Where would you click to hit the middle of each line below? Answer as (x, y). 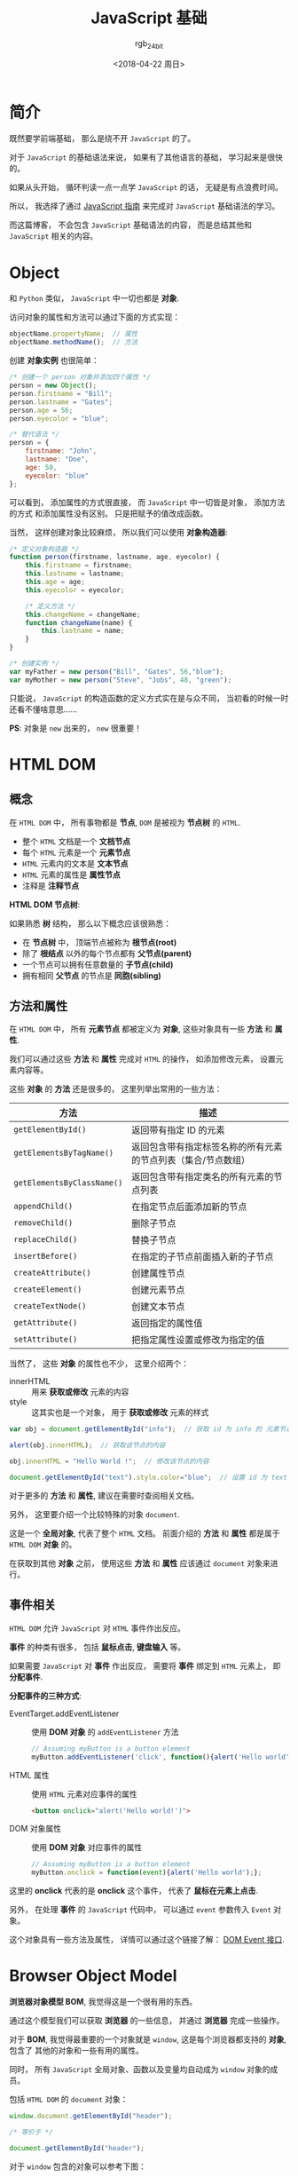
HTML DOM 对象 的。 (43, 1544)
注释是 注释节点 (51, 885)
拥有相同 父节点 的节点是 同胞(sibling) (91, 975)
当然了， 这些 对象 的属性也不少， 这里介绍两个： (99, 1364)
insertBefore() (46, 1256)
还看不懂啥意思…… (43, 709)
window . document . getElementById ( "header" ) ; (91, 2117)
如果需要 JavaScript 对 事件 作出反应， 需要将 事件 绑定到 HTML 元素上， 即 (145, 1666)
